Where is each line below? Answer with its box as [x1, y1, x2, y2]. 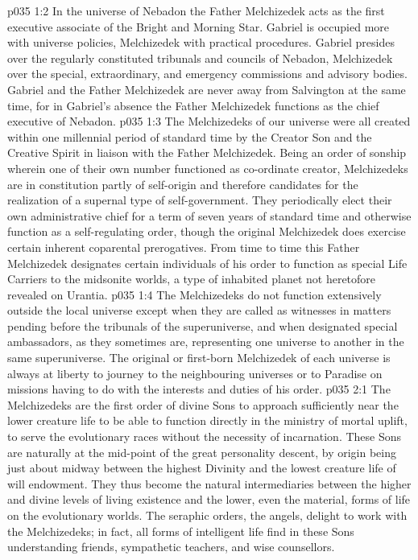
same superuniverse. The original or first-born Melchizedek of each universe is [7, 349, 391, 366]
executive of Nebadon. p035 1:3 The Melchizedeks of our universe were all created [7, 113, 411, 130]
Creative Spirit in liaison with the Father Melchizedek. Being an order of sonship [7, 144, 407, 161]
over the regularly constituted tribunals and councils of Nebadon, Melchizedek [7, 49, 393, 66]
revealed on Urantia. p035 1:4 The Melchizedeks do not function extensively [7, 286, 382, 303]
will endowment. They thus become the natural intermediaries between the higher [7, 475, 412, 492]
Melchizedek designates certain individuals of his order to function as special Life [7, 254, 408, 271]
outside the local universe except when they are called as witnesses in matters [7, 302, 391, 319]
